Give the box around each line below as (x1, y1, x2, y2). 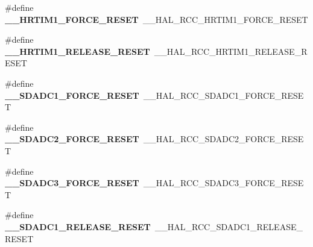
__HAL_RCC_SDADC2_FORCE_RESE (143, 133, 304, 145)
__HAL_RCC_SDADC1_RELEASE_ (154, 220, 303, 233)
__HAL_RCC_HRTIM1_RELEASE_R (154, 45, 308, 57)
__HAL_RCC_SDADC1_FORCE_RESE (143, 89, 304, 101)
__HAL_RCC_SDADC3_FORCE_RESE (143, 177, 304, 189)
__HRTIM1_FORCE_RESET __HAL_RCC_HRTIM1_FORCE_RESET (5, 13, 308, 25)
